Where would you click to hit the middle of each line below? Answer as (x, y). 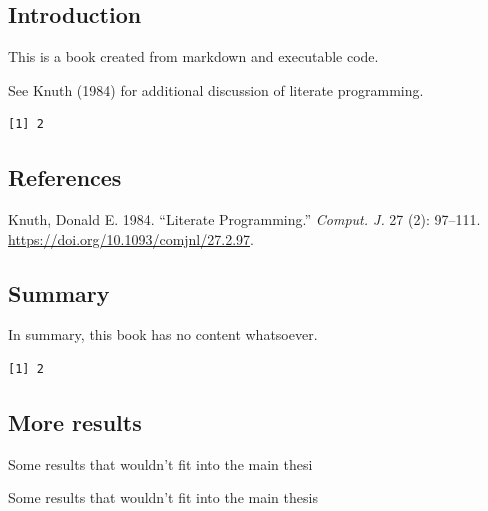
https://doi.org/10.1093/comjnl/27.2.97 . (131, 238)
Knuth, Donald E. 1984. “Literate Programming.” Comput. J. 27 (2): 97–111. (244, 218)
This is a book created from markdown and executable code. (193, 56)
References (65, 177)
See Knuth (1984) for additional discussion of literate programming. (216, 89)
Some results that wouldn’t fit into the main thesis (163, 497)
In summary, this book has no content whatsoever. (163, 334)
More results (75, 421)
